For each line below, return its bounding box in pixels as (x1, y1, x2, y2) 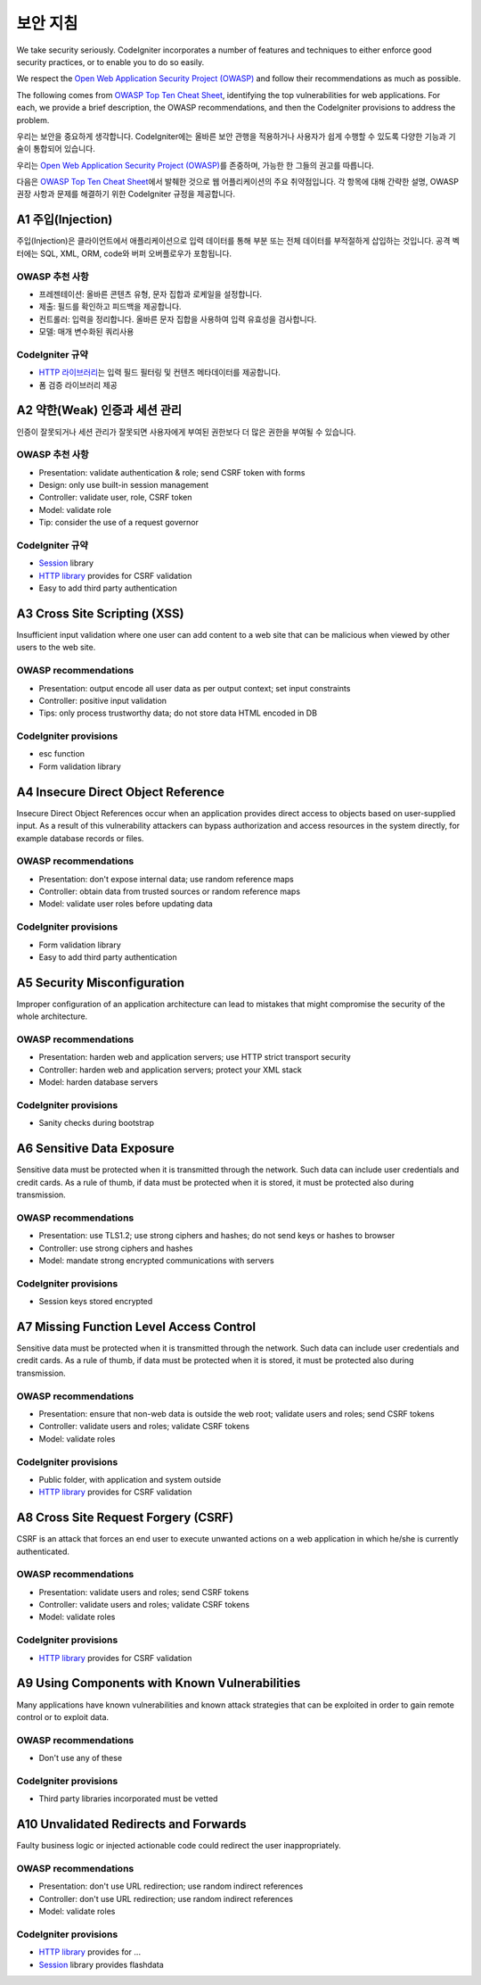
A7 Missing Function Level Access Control (16, 1319, 257, 1334)
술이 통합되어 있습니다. (16, 144, 95, 154)
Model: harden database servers (38, 1077, 159, 1088)
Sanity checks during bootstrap (38, 1118, 155, 1129)
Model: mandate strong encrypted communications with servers (38, 1254, 275, 1266)
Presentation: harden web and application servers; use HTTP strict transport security (38, 1052, 351, 1063)
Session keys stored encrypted (38, 1296, 153, 1307)
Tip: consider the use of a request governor (38, 517, 200, 528)
